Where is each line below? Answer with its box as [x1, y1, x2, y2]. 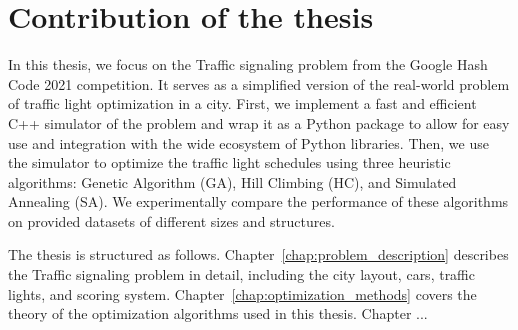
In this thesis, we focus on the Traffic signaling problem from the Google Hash [8, 54, 488, 75]
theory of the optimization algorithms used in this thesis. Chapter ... [8, 303, 428, 324]
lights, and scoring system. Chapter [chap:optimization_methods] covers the [8, 283, 477, 304]
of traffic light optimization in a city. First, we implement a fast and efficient [8, 93, 477, 114]
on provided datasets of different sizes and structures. [8, 210, 335, 231]
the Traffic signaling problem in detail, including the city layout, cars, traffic [8, 264, 475, 285]
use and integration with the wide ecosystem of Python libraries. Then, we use [8, 132, 489, 153]
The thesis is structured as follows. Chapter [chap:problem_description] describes [8, 244, 509, 265]
